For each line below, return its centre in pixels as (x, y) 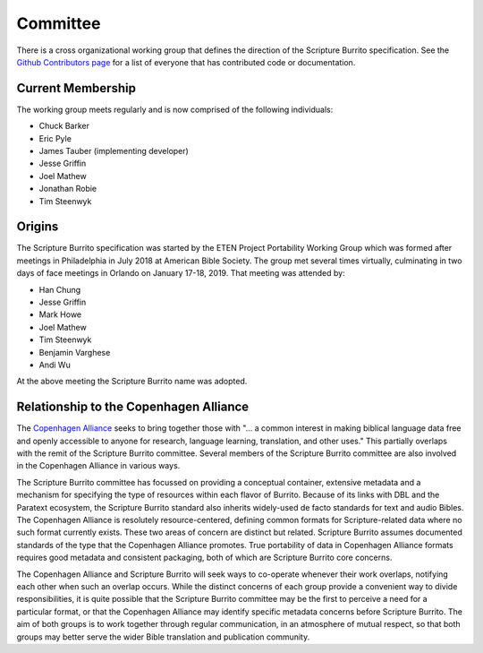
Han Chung (60, 289)
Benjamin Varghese (75, 352)
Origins (38, 227)
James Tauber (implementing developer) (114, 151)
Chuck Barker (64, 126)
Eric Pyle (55, 138)
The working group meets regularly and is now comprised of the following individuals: (175, 109)
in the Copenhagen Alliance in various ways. (98, 466)
